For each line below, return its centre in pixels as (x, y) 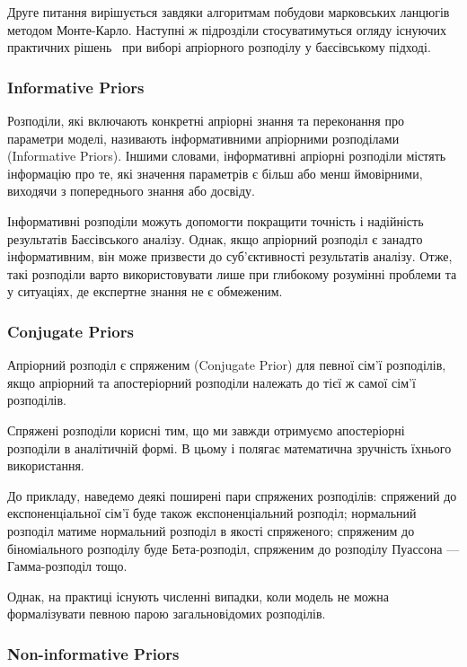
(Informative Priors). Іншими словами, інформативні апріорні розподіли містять (227, 156)
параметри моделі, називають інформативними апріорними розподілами (203, 138)
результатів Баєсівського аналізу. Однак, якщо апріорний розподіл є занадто (215, 238)
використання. (46, 465)
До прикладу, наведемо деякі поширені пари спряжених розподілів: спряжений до (232, 495)
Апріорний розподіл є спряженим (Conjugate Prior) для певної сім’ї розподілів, (227, 365)
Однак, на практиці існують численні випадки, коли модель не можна (198, 596)
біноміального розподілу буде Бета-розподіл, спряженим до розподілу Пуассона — (233, 548)
